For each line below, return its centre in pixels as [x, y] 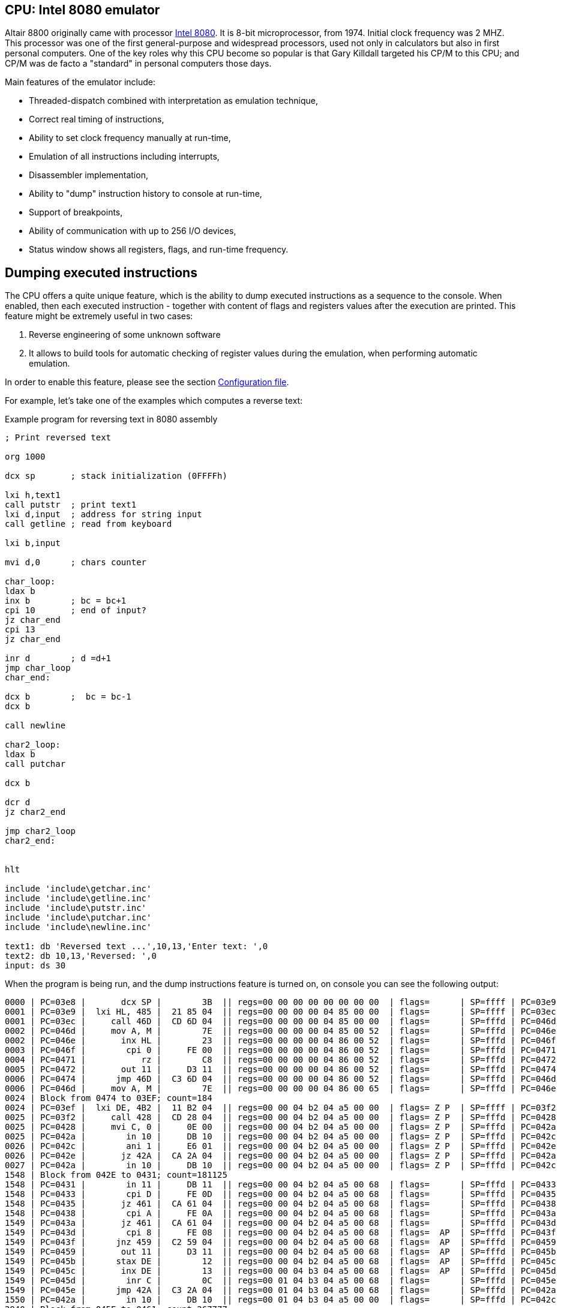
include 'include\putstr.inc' [76, 908]
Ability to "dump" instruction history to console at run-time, [145, 194]
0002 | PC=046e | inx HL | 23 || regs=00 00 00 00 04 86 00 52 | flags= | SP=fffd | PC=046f [280, 1041]
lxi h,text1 [33, 495]
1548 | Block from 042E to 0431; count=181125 [116, 1175]
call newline [35, 726]
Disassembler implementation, [88, 175]
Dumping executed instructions [101, 272]
